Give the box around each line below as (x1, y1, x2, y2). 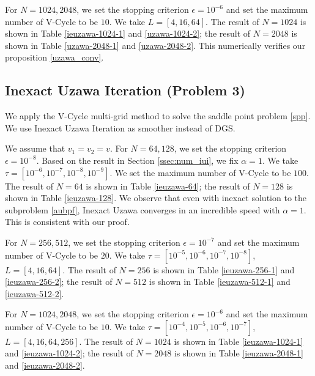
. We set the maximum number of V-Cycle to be (109, 166, 291, 179)
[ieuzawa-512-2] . (5, 287, 64, 300)
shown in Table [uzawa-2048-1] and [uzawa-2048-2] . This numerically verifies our (5, 39, 306, 51)
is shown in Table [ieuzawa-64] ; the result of (86, 179, 250, 192)
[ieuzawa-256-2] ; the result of (5, 275, 113, 288)
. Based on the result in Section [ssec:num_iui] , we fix (36, 153, 239, 166)
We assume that (5, 142, 65, 155)
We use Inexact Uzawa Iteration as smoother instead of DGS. (5, 121, 235, 134)
